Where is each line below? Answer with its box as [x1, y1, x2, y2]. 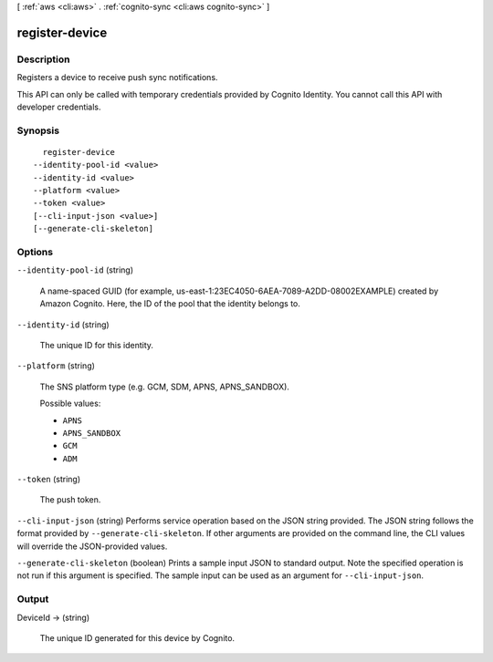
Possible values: [39, 398, 101, 409]
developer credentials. [16, 101, 101, 112]
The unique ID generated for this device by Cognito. [39, 632, 236, 643]
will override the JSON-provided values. [16, 541, 168, 552]
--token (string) [16, 474, 81, 485]
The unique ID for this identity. [39, 339, 154, 350]
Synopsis [16, 124, 59, 137]
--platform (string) [16, 360, 96, 371]
